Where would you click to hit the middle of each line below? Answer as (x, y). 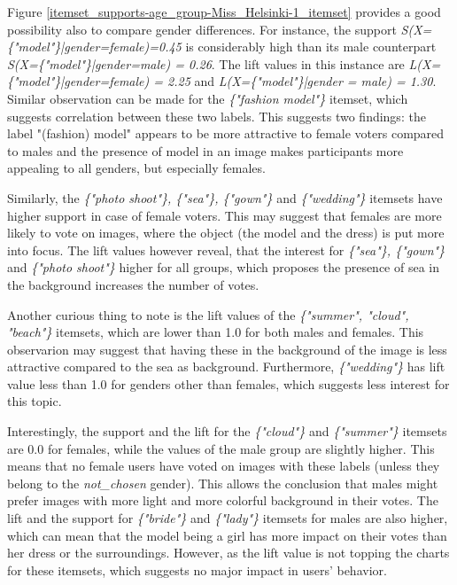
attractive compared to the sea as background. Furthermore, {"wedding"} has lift (226, 367)
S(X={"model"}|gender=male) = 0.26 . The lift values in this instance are (206, 63)
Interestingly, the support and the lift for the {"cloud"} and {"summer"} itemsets (227, 431)
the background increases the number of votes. (133, 284)
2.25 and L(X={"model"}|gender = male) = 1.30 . (302, 81)
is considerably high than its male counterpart (311, 47)
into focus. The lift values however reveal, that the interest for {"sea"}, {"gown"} (226, 250)
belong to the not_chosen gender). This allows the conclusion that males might (223, 483)
